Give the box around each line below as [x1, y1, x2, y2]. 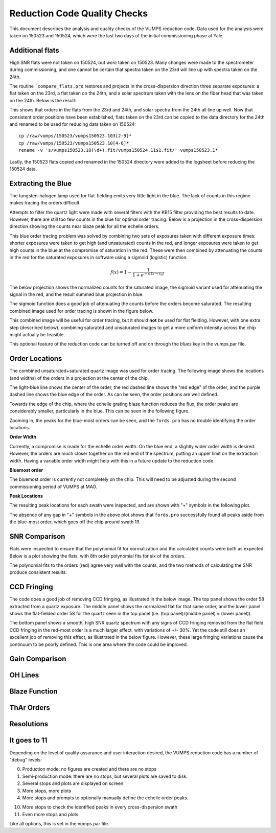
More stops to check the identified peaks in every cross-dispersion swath [22, 804, 177, 810]
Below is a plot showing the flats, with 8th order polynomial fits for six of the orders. [9, 552, 186, 559]
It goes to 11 [9, 736, 48, 745]
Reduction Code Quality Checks [9, 8, 148, 19]
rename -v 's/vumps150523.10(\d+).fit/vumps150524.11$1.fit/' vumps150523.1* [18, 147, 218, 153]
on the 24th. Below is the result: [9, 97, 77, 103]
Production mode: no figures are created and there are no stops [22, 766, 157, 772]
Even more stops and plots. [22, 811, 80, 817]
